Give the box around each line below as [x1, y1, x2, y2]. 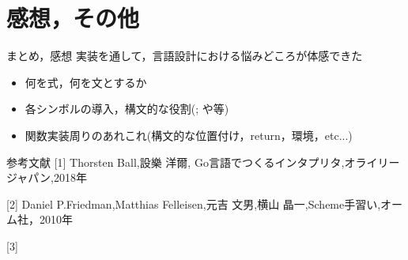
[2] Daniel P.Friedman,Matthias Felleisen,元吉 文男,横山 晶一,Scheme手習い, [6, 195, 381, 212]
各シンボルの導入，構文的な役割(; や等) [25, 100, 229, 117]
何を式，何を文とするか [25, 73, 147, 90]
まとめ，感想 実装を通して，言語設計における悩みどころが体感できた [6, 47, 363, 64]
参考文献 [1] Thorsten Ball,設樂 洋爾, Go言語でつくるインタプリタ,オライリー [6, 153, 400, 170]
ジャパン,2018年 [6, 169, 87, 186]
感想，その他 [6, 2, 140, 34]
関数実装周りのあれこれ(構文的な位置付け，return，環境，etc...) [25, 126, 353, 143]
